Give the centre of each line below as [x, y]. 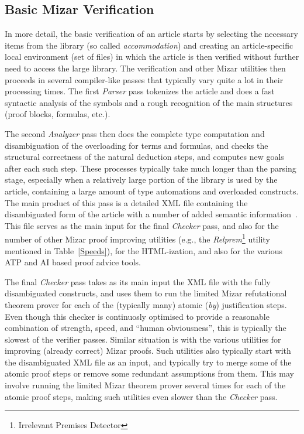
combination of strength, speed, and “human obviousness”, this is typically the [146, 328]
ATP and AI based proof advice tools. [73, 262]
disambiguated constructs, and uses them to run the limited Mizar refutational [146, 293]
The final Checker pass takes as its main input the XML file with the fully [138, 281]
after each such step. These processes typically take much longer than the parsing [151, 168]
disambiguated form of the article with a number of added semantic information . [151, 214]
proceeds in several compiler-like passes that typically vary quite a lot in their [144, 79]
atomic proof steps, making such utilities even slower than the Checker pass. [141, 396]
